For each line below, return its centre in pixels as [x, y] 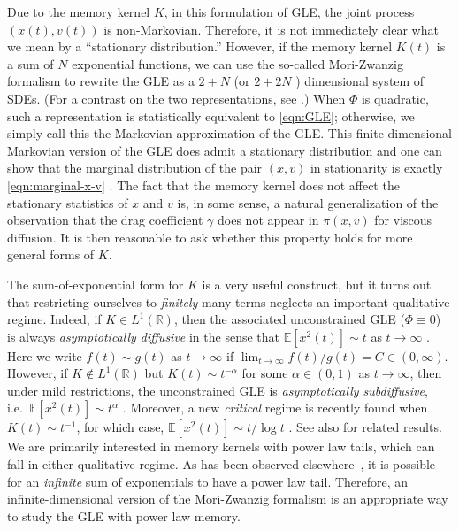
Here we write [45, 355]
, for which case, [120, 427]
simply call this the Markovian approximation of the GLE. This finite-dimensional [229, 133]
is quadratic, [395, 98]
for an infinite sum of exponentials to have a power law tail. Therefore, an [208, 481]
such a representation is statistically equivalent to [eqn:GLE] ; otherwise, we [211, 115]
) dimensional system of [360, 81]
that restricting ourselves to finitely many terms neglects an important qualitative [229, 301]
